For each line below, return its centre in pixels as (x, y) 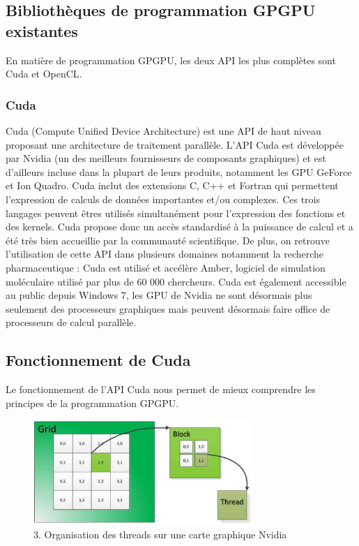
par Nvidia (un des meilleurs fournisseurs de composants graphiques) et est (166, 158)
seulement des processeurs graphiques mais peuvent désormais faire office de (168, 308)
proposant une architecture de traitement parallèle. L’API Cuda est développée (175, 144)
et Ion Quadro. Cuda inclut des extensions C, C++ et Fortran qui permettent (172, 185)
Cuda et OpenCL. (44, 74)
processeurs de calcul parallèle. (71, 322)
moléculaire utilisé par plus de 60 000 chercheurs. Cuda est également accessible (176, 281)
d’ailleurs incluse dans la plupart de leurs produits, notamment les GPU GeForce (179, 171)
